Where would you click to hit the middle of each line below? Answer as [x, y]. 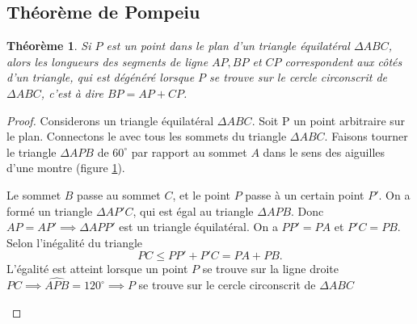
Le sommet [34, 194]
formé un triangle [50, 210]
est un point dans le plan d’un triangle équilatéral [228, 46]
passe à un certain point [305, 194]
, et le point [201, 194]
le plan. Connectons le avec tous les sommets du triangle [147, 136]
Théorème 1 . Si [49, 46]
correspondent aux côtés [343, 61]
